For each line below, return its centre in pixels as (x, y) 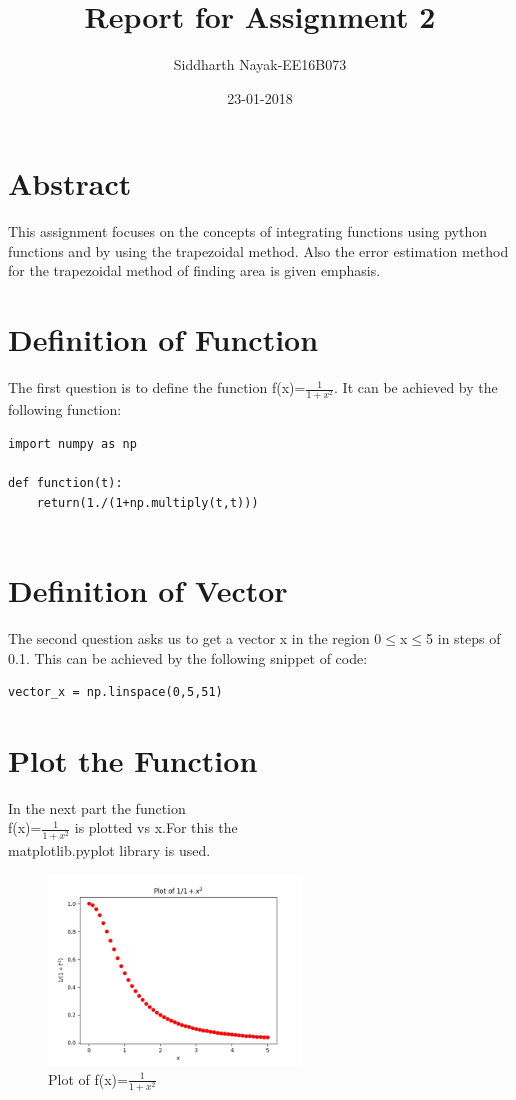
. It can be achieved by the (416, 387)
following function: (65, 409)
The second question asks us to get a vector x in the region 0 (195, 637)
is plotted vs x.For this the (156, 827)
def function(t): (65, 483)
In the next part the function (97, 807)
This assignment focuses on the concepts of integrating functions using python (247, 231)
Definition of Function (163, 339)
